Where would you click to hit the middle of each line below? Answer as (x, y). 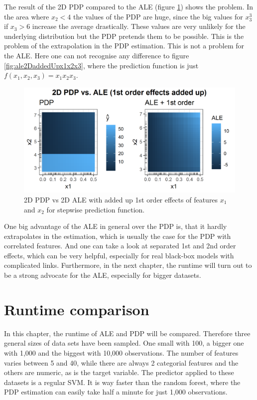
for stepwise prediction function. (96, 209)
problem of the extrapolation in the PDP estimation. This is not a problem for (124, 46)
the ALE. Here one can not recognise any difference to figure (97, 55)
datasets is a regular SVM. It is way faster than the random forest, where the (122, 382)
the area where (27, 16)
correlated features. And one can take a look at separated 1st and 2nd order (120, 246)
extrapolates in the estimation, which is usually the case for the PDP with (118, 236)
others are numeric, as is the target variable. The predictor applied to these (119, 372)
